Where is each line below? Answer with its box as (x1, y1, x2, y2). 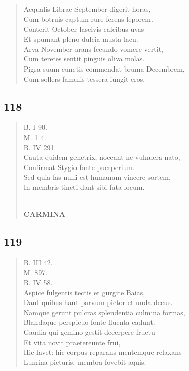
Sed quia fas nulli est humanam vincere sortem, (23, 172, 171, 182)
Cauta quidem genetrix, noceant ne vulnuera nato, (23, 152, 180, 162)
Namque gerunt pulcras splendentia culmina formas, (23, 307, 185, 317)
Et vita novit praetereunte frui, (23, 336, 121, 347)
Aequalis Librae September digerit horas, (23, 4, 151, 14)
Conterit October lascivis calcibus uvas (23, 23, 144, 34)
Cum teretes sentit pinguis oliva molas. (23, 53, 145, 64)
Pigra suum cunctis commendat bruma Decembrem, (23, 63, 185, 74)
